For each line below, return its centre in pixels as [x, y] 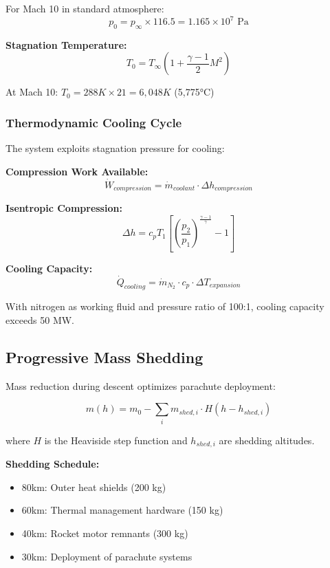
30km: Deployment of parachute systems [107, 556]
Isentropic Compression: [64, 208]
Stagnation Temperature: [66, 44]
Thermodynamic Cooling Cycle [94, 122]
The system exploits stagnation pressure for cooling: [115, 148]
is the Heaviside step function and [116, 440]
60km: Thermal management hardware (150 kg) [122, 510]
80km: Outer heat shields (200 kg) [94, 487]
